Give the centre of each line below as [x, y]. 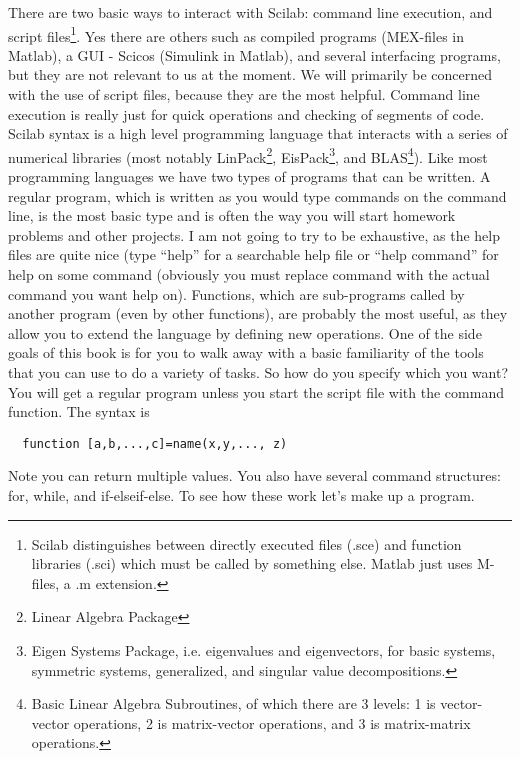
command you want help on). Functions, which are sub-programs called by [236, 293]
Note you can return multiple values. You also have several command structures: [254, 475]
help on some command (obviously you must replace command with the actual [249, 274]
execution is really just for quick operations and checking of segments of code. [246, 113]
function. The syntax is [79, 411]
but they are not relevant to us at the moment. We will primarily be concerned [250, 74]
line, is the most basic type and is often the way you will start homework [232, 215]
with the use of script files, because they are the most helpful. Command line [244, 94]
